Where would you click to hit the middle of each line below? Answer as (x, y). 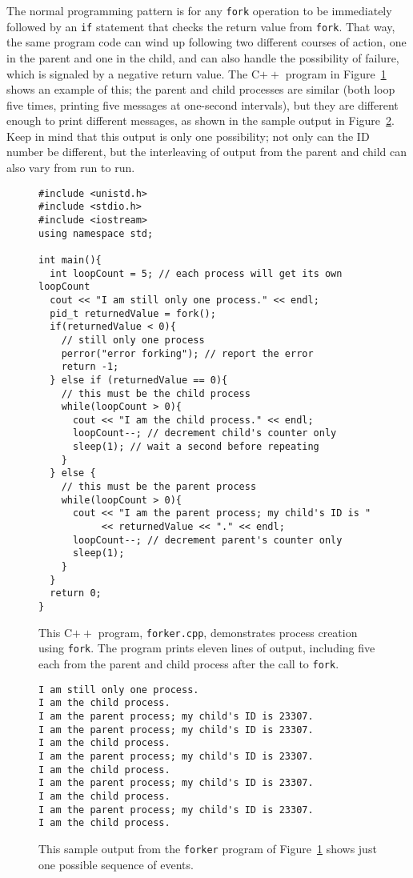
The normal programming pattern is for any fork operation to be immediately (199, 10)
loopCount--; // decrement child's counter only (204, 433)
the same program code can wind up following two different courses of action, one (206, 42)
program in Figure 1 (336, 73)
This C (56, 632)
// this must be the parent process (159, 487)
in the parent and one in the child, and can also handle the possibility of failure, (203, 57)
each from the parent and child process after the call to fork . (189, 663)
